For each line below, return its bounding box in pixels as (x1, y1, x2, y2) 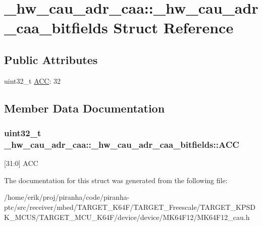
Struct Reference (113, 17, 234, 38)
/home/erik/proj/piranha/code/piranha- (4, 192, 130, 202)
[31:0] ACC (4, 158, 38, 168)
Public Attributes (4, 51, 98, 67)
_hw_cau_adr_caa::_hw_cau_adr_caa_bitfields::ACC (4, 138, 239, 150)
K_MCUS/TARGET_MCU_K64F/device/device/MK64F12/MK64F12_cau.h (4, 211, 250, 222)
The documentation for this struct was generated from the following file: (4, 175, 228, 185)
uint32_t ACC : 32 (4, 75, 61, 86)
